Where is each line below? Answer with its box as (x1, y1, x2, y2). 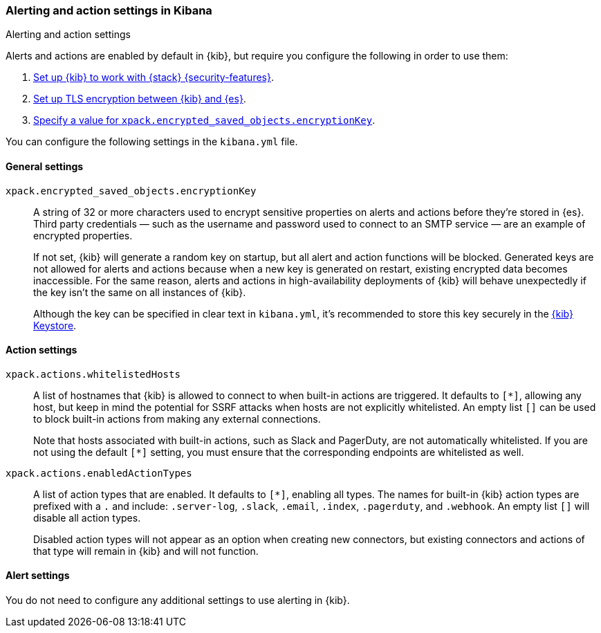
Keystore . (33, 319, 77, 331)
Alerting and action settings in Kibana (6, 3, 212, 17)
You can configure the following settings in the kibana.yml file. (6, 136, 298, 148)
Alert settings (6, 569, 70, 582)
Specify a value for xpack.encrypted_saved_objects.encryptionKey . (33, 114, 376, 127)
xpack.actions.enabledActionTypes (6, 467, 192, 479)
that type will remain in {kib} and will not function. (33, 544, 259, 557)
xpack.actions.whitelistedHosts (6, 368, 181, 380)
